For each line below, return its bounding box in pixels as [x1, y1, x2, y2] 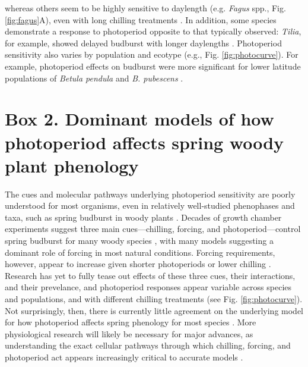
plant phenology [5, 153, 139, 177]
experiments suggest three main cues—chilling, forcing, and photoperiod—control [5, 222, 301, 235]
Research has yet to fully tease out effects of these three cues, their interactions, [5, 269, 296, 281]
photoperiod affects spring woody [5, 130, 284, 154]
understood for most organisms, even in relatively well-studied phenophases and [5, 199, 295, 212]
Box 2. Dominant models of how [5, 106, 274, 131]
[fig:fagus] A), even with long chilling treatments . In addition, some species [5, 13, 277, 26]
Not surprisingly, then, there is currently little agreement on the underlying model [5, 304, 303, 316]
